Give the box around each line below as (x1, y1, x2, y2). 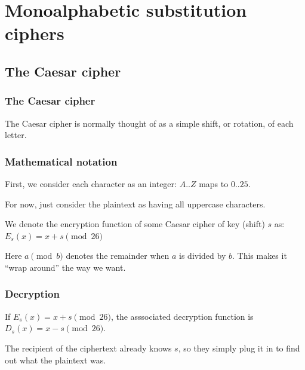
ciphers (5, 21, 64, 45)
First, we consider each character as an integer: (5, 177, 177, 189)
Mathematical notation (5, 154, 118, 169)
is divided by (179, 249, 226, 262)
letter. (5, 129, 27, 141)
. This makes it (232, 249, 287, 262)
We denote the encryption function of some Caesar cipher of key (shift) (5, 218, 265, 230)
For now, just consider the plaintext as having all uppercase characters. (5, 197, 266, 210)
